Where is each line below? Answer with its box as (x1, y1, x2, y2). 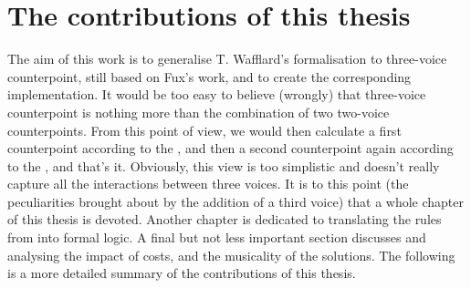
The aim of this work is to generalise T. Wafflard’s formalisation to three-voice (7, 49, 447, 68)
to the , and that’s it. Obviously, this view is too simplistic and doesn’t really (7, 156, 440, 175)
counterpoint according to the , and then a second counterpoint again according (7, 139, 454, 158)
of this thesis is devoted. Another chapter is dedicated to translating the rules (7, 210, 442, 229)
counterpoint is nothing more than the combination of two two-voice (7, 102, 390, 121)
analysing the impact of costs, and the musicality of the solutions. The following (7, 245, 455, 264)
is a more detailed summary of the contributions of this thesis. (7, 263, 356, 283)
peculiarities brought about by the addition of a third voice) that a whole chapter (7, 191, 465, 211)
